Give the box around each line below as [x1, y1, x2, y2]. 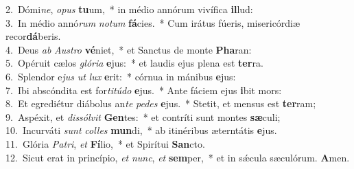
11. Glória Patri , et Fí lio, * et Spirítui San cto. [5, 136, 205, 150]
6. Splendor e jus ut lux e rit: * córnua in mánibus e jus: [5, 69, 236, 83]
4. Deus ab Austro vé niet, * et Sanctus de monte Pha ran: [5, 42, 252, 56]
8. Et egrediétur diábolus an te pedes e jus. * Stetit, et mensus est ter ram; [5, 96, 316, 111]
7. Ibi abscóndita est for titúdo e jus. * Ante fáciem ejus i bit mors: [5, 82, 282, 97]
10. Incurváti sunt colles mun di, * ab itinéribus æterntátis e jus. [5, 123, 277, 137]
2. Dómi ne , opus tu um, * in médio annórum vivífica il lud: [5, 2, 253, 16]
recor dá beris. [5, 29, 61, 43]
